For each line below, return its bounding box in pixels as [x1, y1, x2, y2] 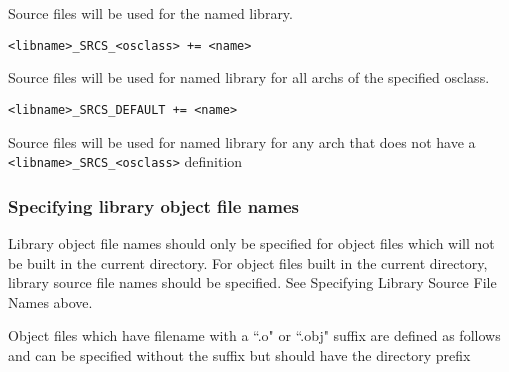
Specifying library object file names [8, 193, 299, 218]
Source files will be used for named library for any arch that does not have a [8, 131, 476, 152]
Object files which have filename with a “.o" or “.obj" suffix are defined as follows [8, 325, 501, 346]
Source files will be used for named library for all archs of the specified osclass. [8, 67, 490, 88]
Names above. [8, 291, 93, 312]
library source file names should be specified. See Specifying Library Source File [8, 272, 497, 293]
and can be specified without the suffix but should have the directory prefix [8, 344, 471, 365]
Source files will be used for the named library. [8, 3, 293, 23]
